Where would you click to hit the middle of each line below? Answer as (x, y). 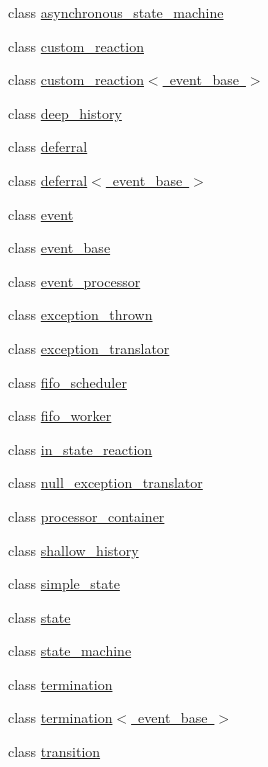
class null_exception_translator (105, 482)
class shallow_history (73, 549)
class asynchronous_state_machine (116, 12)
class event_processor (74, 280)
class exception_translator (89, 347)
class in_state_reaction (80, 448)
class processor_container (86, 515)
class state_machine (70, 650)
